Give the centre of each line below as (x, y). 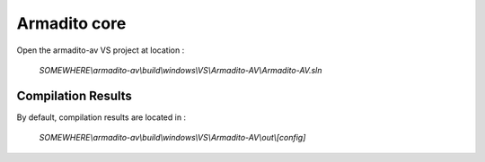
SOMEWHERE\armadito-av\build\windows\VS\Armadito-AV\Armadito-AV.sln (181, 70)
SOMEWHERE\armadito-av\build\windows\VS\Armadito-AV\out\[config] (172, 138)
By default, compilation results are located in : (101, 117)
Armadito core (71, 23)
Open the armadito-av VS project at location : (101, 50)
